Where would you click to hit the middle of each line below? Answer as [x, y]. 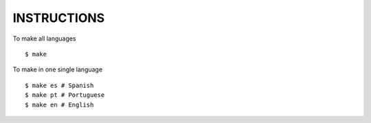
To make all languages [44, 38]
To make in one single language [58, 69]
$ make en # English [59, 104]
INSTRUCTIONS [59, 18]
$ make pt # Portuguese [65, 95]
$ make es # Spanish [59, 85]
